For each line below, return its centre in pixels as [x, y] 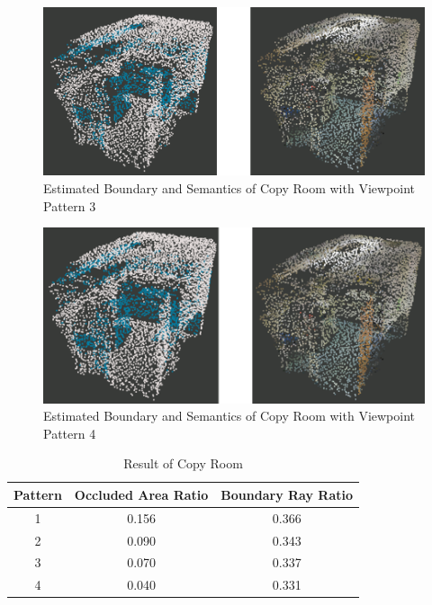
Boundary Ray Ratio [287, 494]
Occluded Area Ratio [141, 494]
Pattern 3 [70, 205]
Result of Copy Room [183, 463]
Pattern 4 [70, 433]
